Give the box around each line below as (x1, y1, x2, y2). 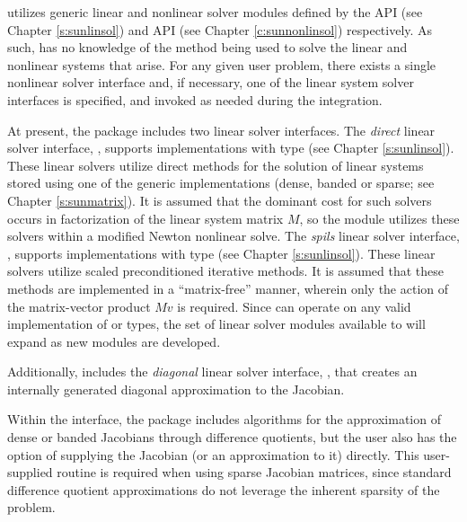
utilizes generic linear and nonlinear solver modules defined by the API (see (7, 3, 423, 21)
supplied (7, 463, 53, 482)
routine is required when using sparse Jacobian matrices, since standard (57, 463, 452, 482)
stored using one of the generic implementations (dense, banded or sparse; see (7, 173, 435, 192)
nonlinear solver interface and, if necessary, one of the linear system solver (7, 73, 414, 92)
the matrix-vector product (7, 296, 151, 315)
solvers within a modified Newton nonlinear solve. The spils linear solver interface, (7, 226, 460, 245)
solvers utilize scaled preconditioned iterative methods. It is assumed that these (7, 261, 445, 280)
